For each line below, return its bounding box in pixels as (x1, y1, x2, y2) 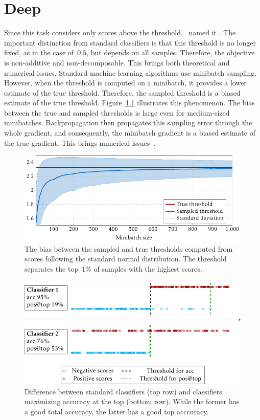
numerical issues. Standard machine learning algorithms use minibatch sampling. (4, 67, 257, 78)
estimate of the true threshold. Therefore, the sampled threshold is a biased (4, 87, 241, 98)
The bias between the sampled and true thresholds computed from (25, 243, 233, 254)
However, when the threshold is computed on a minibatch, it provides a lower (4, 77, 247, 88)
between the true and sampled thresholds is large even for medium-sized (4, 107, 230, 118)
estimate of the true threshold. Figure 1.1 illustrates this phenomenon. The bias (4, 97, 255, 108)
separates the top (25, 263, 79, 274)
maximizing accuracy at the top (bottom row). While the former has (25, 396, 240, 407)
